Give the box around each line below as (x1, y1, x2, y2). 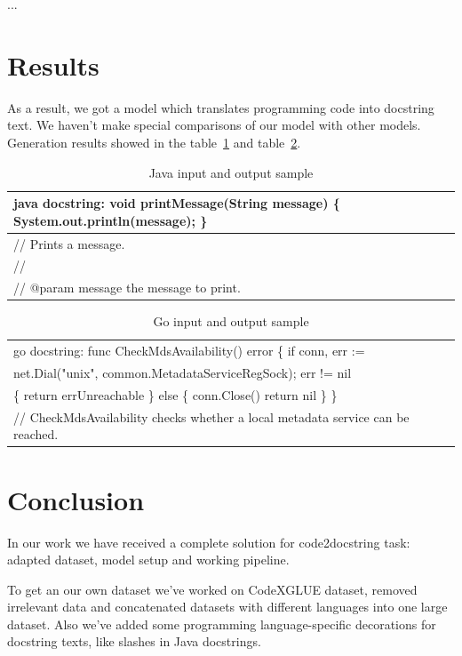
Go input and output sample (153, 312, 309, 331)
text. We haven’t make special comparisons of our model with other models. (7, 116, 421, 134)
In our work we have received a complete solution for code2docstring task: (7, 532, 410, 551)
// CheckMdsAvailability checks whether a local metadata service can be (13, 407, 410, 426)
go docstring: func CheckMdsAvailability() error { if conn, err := (13, 341, 365, 360)
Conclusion (7, 481, 145, 517)
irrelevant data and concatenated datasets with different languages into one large (7, 597, 448, 616)
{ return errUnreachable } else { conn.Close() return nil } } (13, 385, 338, 404)
